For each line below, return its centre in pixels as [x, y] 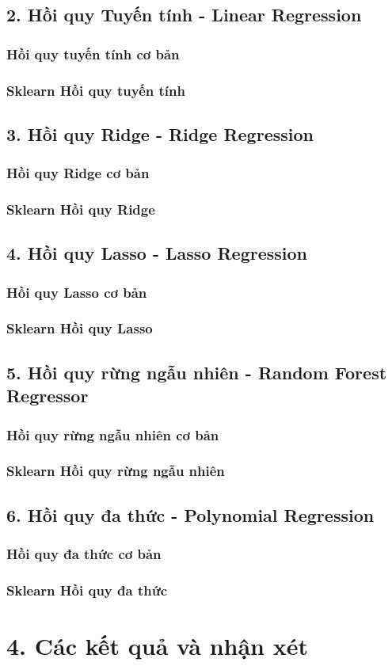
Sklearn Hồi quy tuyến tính [96, 90]
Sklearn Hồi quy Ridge [81, 209]
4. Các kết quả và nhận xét [157, 645]
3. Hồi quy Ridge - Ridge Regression [160, 133]
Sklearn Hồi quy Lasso [80, 328]
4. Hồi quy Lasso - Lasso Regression [157, 253]
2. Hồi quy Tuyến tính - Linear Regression [184, 15]
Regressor [48, 396]
